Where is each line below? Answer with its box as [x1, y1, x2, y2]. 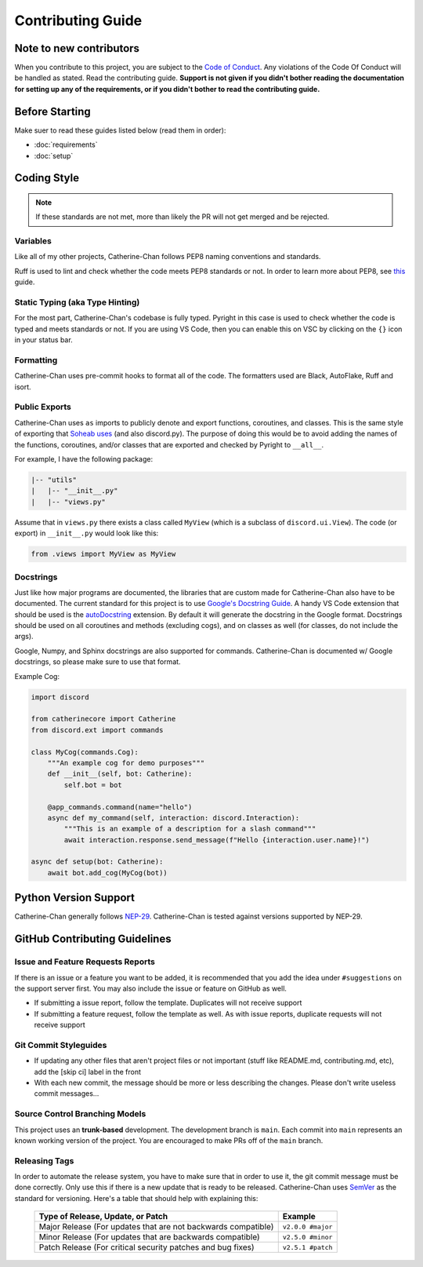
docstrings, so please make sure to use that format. [14, 657, 181, 666]
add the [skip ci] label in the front [34, 1067, 141, 1076]
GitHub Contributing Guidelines [14, 933, 172, 946]
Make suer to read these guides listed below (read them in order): [14, 126, 226, 135]
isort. [14, 382, 31, 392]
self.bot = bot [63, 780, 123, 789]
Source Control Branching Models [14, 1108, 146, 1119]
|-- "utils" [31, 476, 78, 484]
